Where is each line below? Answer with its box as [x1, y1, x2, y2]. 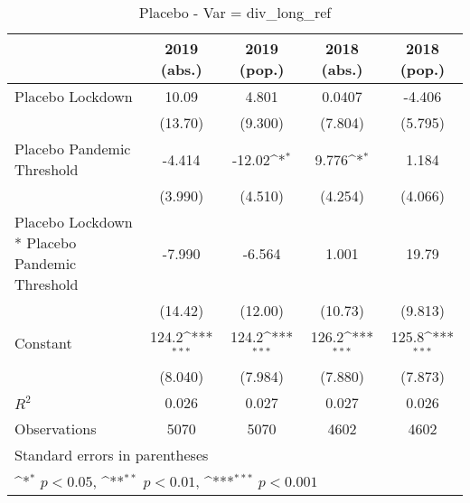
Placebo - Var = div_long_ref [138, 2, 332, 23]
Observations [14, 417, 97, 439]
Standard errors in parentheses [14, 443, 209, 465]
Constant [14, 332, 72, 354]
